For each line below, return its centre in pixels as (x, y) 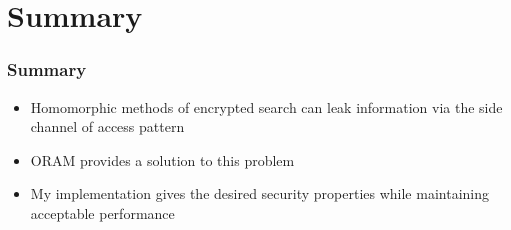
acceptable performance (102, 212)
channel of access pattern (107, 126)
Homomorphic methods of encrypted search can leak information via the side (266, 106)
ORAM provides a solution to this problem (162, 159)
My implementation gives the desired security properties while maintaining (259, 193)
